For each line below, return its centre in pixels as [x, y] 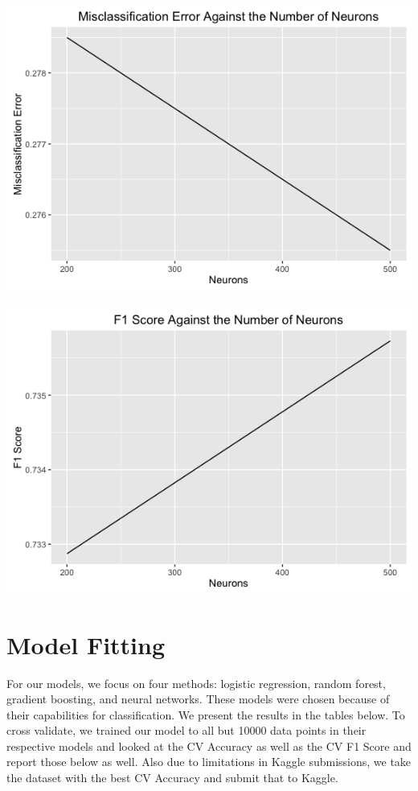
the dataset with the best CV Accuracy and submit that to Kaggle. [172, 778]
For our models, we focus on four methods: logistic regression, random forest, [196, 683]
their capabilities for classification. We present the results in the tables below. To [206, 714]
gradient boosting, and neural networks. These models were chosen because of [198, 699]
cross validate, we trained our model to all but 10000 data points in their [186, 730]
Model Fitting [86, 644]
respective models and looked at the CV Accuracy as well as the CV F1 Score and [209, 746]
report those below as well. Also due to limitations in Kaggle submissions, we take [209, 762]
